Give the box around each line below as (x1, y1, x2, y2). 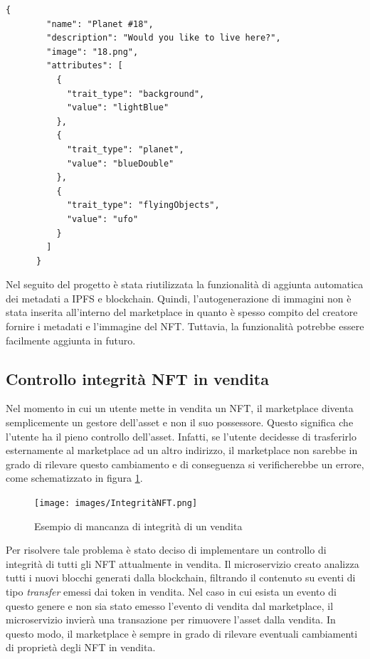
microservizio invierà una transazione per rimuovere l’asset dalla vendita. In (6, 612, 336, 627)
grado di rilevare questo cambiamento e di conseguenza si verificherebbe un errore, (6, 456, 364, 471)
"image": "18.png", (46, 46, 139, 57)
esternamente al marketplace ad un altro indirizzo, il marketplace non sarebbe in (6, 443, 358, 458)
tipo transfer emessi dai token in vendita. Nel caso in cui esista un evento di (6, 584, 337, 599)
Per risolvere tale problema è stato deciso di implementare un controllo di (6, 542, 327, 557)
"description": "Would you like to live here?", (46, 33, 281, 43)
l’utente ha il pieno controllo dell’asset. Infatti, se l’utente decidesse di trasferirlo (6, 428, 356, 443)
